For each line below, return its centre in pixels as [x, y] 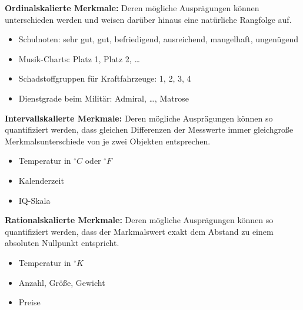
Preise [29, 302]
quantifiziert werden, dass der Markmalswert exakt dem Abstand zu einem [139, 231]
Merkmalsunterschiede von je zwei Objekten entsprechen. [108, 141]
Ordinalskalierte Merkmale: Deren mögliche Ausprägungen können [132, 8]
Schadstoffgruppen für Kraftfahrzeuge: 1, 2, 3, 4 [105, 78]
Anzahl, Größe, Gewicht [62, 282]
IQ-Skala [34, 200]
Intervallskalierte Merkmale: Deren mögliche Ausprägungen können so [139, 118]
